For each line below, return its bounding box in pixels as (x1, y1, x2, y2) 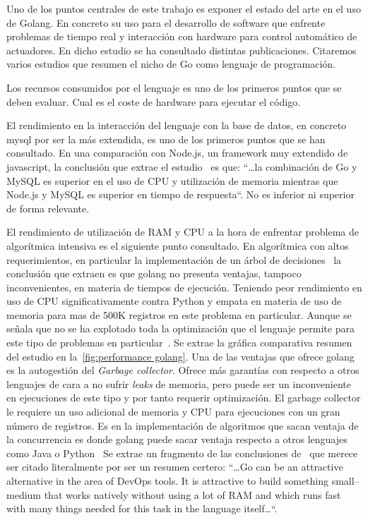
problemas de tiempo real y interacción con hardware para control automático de (6, 29, 357, 44)
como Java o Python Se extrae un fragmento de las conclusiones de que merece (6, 445, 358, 460)
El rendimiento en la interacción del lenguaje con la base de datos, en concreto (6, 118, 347, 133)
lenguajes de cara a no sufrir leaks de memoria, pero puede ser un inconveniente (6, 376, 351, 391)
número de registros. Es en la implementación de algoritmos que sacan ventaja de (6, 418, 359, 433)
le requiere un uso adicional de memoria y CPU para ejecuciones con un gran (6, 404, 340, 419)
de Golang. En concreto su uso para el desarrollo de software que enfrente (6, 15, 326, 30)
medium (6, 487, 41, 502)
